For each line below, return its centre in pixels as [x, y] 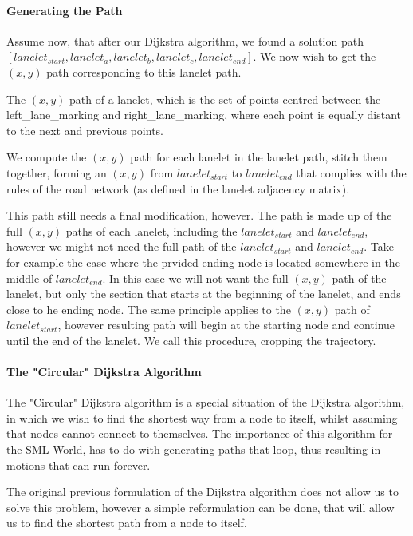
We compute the [47, 157]
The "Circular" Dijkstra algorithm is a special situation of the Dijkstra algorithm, [206, 402]
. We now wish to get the [315, 56]
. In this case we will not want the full [195, 278]
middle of [29, 278]
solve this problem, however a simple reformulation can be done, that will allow [201, 507]
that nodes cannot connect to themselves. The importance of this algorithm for [200, 433]
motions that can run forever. [79, 465]
